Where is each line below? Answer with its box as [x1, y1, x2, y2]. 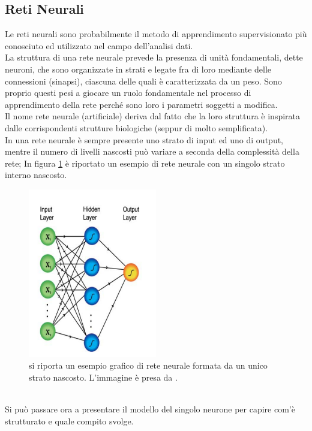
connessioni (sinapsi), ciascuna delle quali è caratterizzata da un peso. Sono [5, 74, 282, 87]
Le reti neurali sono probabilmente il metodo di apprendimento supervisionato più [5, 28, 307, 40]
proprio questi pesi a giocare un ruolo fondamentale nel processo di [5, 86, 251, 99]
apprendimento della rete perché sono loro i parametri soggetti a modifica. [5, 98, 278, 110]
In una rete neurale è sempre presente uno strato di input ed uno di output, [5, 133, 284, 146]
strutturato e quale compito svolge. [5, 414, 134, 427]
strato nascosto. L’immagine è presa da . [29, 370, 178, 383]
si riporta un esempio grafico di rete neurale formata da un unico [29, 359, 268, 372]
